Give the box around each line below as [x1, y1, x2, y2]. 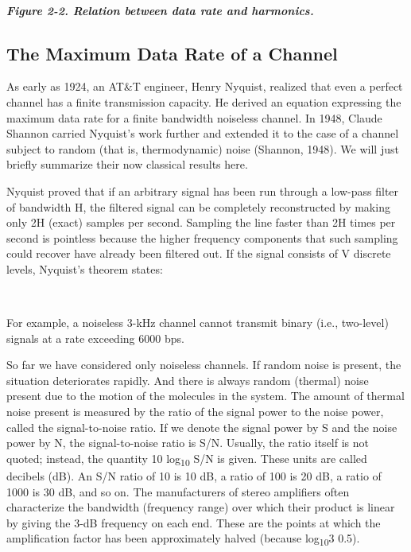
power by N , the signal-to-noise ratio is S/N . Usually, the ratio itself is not [6, 434, 369, 451]
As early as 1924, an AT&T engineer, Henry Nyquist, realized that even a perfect [6, 78, 403, 95]
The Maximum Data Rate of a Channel [6, 41, 338, 65]
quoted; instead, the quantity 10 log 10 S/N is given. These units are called [6, 449, 367, 468]
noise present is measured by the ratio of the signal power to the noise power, [6, 403, 384, 420]
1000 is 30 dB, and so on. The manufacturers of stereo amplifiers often [6, 483, 350, 500]
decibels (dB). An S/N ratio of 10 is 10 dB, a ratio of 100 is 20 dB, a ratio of [6, 467, 382, 484]
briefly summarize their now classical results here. [6, 156, 248, 173]
